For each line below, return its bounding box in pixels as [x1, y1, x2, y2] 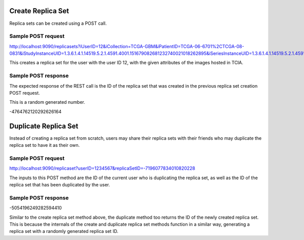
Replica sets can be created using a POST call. [9, 20, 107, 26]
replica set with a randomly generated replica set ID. [9, 228, 119, 234]
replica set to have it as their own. [9, 142, 80, 148]
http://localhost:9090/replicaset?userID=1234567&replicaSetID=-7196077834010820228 [9, 165, 196, 172]
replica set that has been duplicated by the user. [9, 181, 110, 187]
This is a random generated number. [9, 99, 86, 105]
